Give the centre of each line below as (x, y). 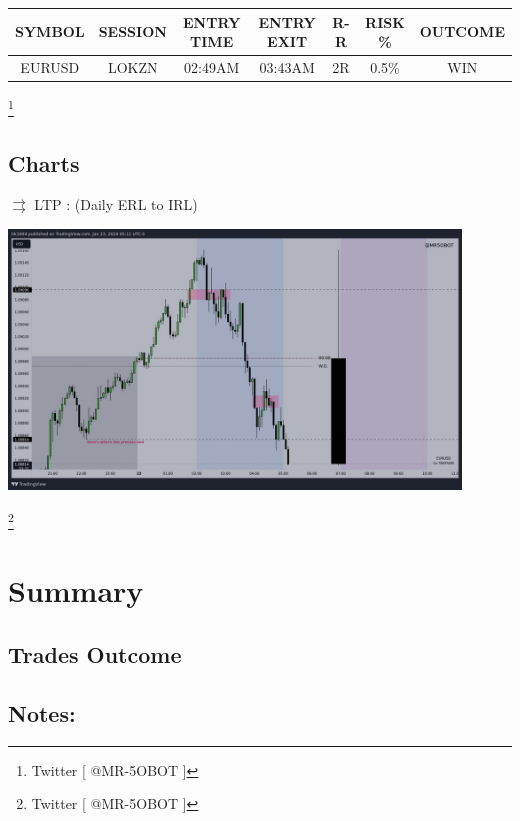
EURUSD (50, 66)
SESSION (132, 31)
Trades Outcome (95, 654)
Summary (76, 590)
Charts (44, 162)
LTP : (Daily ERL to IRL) (116, 204)
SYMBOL (50, 31)
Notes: (42, 712)
